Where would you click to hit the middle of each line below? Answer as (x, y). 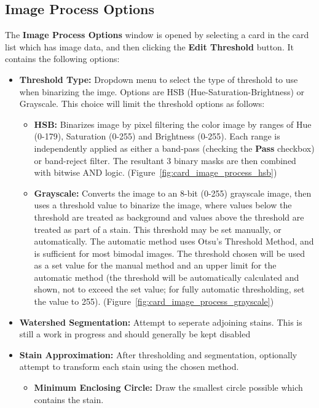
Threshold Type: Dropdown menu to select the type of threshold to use (159, 79)
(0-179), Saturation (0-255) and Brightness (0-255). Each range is (157, 136)
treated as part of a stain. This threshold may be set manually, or (158, 229)
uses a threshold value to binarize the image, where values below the (163, 205)
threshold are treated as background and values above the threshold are (169, 217)
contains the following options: (62, 59)
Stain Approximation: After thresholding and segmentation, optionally (158, 354)
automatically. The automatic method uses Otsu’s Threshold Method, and (174, 241)
